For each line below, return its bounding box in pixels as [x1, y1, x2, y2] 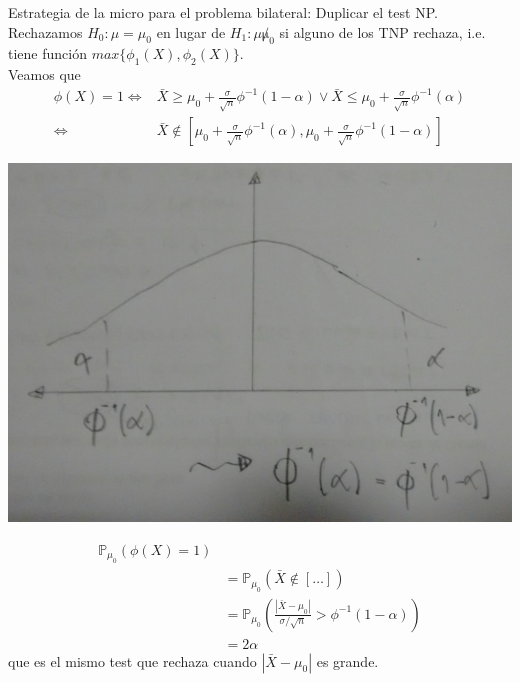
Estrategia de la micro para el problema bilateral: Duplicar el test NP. [8, 2, 438, 22]
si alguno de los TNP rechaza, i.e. [279, 21, 486, 42]
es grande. [316, 650, 379, 671]
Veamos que [8, 64, 81, 85]
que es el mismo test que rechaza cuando [8, 650, 257, 671]
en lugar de [156, 21, 226, 42]
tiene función [8, 43, 87, 64]
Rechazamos [8, 21, 83, 42]
